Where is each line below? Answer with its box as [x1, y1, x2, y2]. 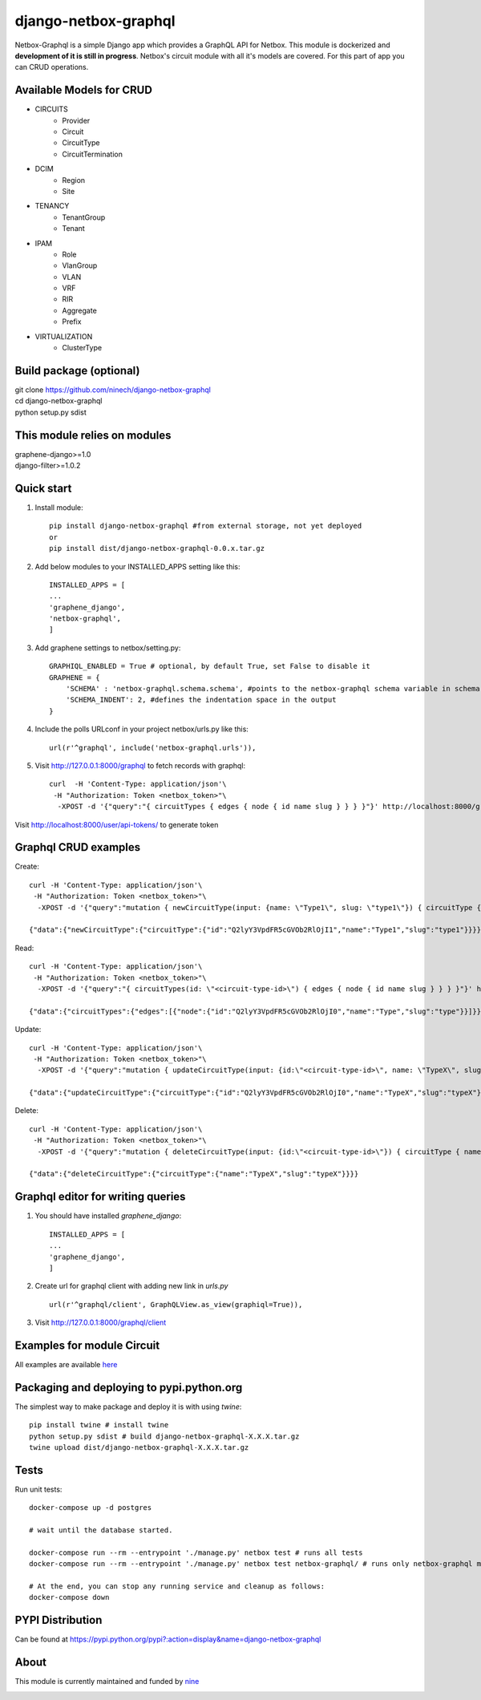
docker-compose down [29, 1593, 110, 1602]
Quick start [14, 481, 72, 495]
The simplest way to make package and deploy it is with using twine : [14, 1402, 242, 1411]
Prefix [62, 317, 82, 326]
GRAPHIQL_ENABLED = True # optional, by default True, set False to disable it [49, 662, 370, 671]
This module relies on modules [14, 428, 172, 442]
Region [62, 175, 86, 184]
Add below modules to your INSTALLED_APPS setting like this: [34, 561, 240, 571]
